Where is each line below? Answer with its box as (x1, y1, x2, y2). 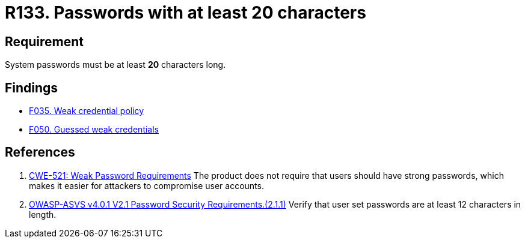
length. (29, 209, 57, 220)
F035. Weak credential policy (29, 106, 144, 116)
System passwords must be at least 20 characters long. (5, 59, 226, 70)
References (5, 145, 75, 160)
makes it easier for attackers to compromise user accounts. (29, 180, 264, 191)
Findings (5, 80, 58, 95)
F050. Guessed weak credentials (29, 124, 159, 135)
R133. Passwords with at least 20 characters (5, 2, 366, 23)
